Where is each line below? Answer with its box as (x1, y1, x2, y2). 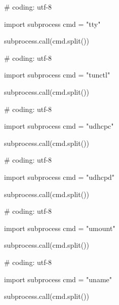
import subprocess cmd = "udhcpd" (4, 171, 115, 182)
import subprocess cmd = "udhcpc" (4, 121, 114, 131)
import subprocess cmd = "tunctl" (4, 69, 110, 80)
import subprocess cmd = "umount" (4, 222, 115, 233)
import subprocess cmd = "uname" (4, 274, 112, 284)
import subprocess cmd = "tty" (4, 18, 101, 29)
